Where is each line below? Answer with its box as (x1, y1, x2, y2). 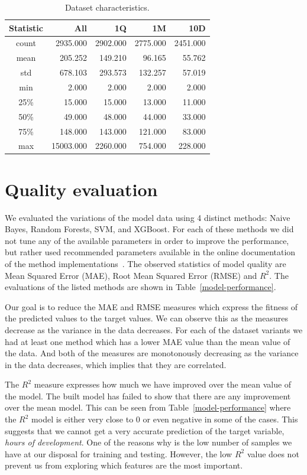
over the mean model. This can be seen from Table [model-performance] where (5, 401, 291, 414)
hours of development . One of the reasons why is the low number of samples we (5, 436, 292, 448)
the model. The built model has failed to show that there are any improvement (5, 389, 291, 402)
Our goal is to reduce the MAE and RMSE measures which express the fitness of (5, 300, 298, 313)
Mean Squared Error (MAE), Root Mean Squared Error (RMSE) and (5, 269, 257, 281)
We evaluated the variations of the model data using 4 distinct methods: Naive (5, 211, 290, 223)
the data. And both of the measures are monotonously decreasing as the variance (5, 347, 299, 359)
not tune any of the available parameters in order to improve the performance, (5, 234, 289, 246)
